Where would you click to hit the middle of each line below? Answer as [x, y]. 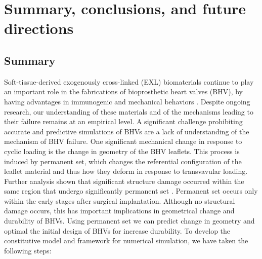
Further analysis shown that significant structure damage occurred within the [124, 181]
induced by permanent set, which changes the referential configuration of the [123, 161]
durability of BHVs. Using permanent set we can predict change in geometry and [129, 221]
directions [39, 28]
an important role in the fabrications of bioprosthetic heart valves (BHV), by [123, 91]
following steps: [28, 250]
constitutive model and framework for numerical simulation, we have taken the [126, 240]
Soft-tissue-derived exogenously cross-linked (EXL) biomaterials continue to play [129, 81]
